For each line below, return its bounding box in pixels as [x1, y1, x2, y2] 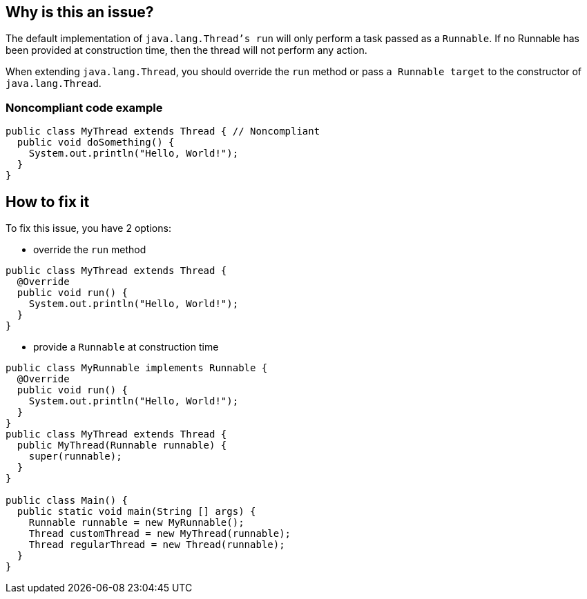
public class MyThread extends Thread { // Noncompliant [6, 126, 320, 137]
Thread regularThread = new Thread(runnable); [28, 539, 285, 551]
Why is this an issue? [6, 3, 154, 21]
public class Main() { [6, 495, 128, 507]
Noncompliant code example [6, 100, 163, 115]
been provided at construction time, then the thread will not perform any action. [6, 44, 367, 57]
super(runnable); [28, 451, 122, 462]
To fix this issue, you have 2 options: [6, 222, 171, 235]
